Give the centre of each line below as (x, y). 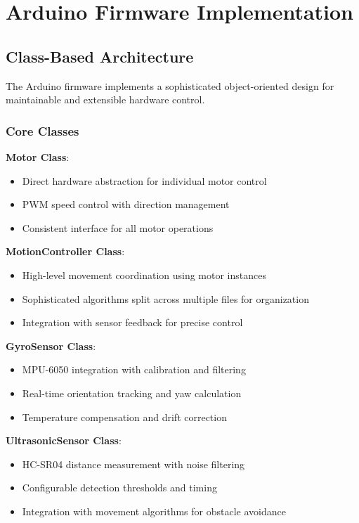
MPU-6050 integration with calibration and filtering (134, 369)
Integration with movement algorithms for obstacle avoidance (154, 511)
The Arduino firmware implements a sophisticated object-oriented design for (170, 85)
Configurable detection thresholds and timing (119, 488)
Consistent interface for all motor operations (118, 227)
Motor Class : (38, 156)
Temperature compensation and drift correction (124, 417)
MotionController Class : (65, 251)
